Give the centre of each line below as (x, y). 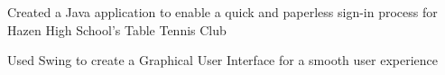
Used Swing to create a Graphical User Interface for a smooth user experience (223, 60)
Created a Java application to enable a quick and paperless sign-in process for (222, 12)
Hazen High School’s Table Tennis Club (117, 29)
